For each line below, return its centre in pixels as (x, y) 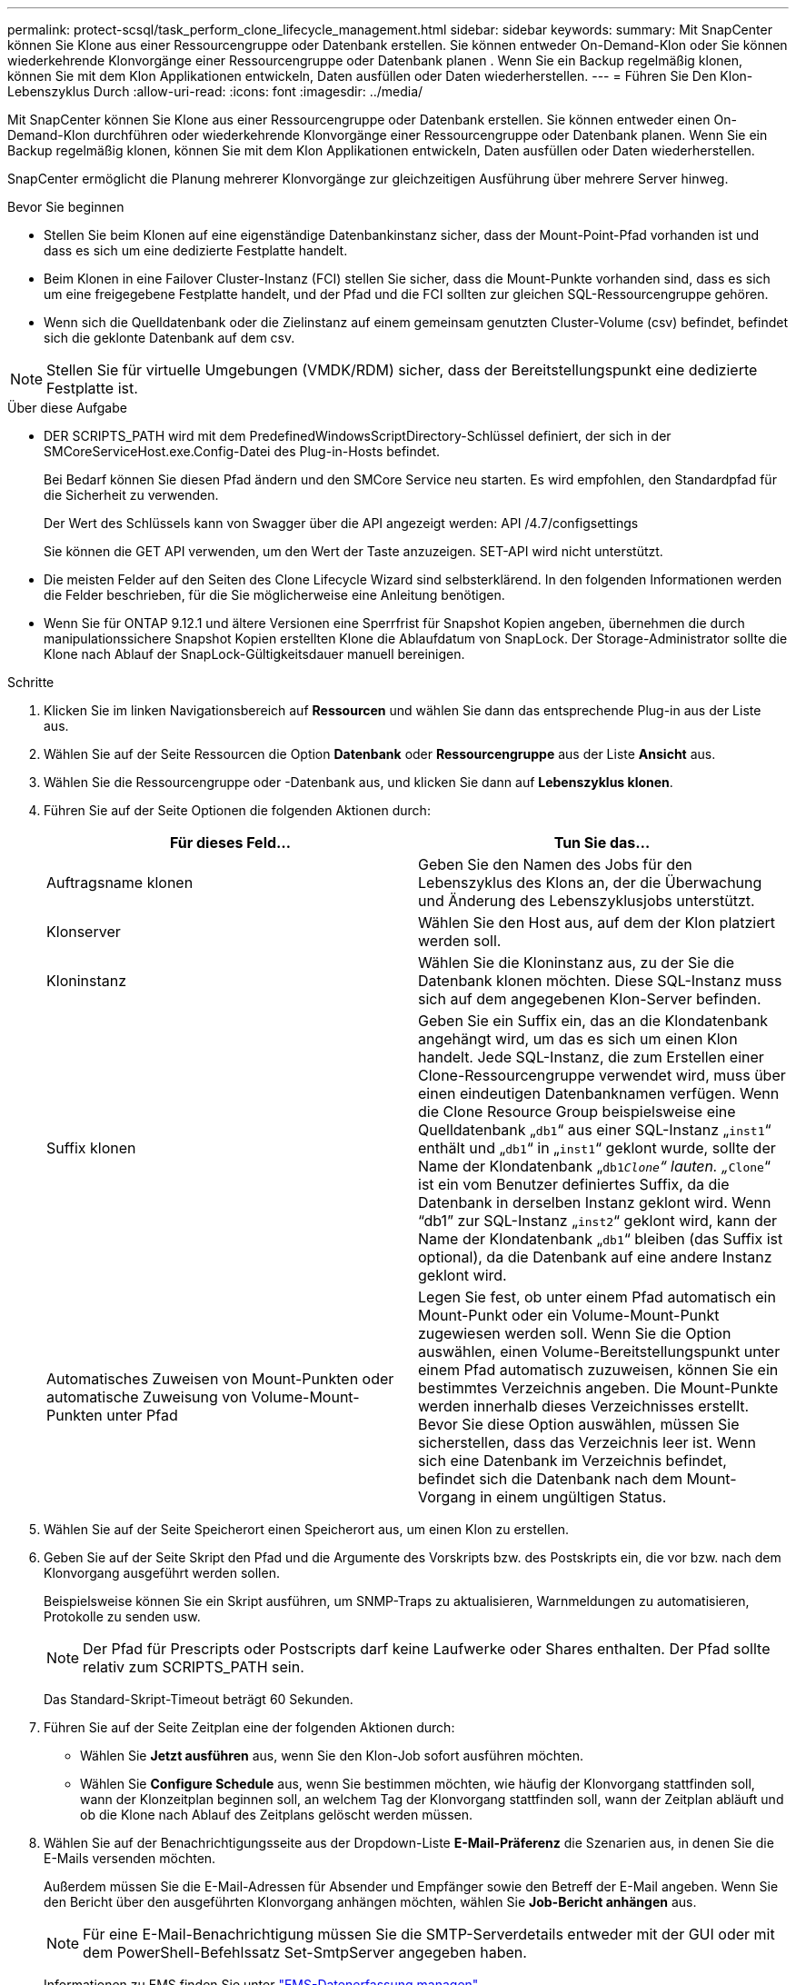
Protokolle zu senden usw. (122, 1616)
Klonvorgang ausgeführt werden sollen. (162, 1573)
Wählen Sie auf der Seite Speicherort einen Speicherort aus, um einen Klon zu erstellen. (307, 1529)
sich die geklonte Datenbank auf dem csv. (169, 338)
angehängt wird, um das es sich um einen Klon (578, 1039)
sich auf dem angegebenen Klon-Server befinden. (590, 999)
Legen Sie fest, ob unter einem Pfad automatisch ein (597, 1297)
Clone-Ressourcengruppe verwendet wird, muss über (602, 1075)
